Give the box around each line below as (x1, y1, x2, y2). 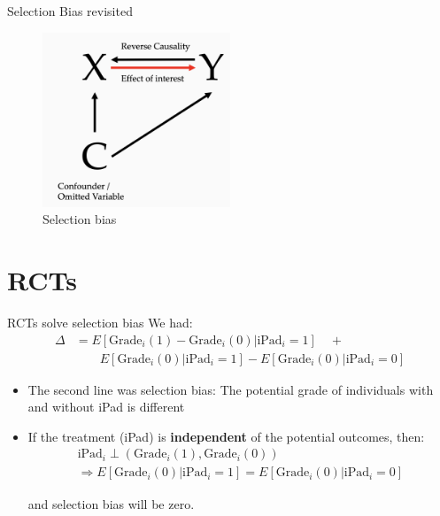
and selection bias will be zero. (27, 494, 195, 512)
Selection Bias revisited (7, 2, 133, 19)
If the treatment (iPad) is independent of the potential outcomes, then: (27, 427, 425, 445)
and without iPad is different (27, 397, 185, 416)
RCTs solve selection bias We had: (7, 313, 193, 331)
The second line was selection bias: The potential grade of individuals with (27, 380, 434, 398)
